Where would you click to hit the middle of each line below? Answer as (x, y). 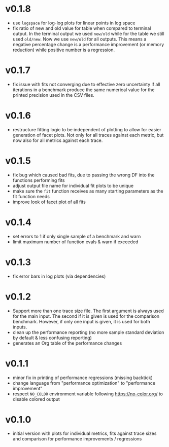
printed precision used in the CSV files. (54, 95)
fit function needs (31, 196)
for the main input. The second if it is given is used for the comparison (86, 316)
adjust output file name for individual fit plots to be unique (73, 185)
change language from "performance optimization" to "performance (84, 383)
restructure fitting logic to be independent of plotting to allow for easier (87, 129)
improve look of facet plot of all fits (49, 202)
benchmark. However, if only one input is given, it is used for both (81, 321)
